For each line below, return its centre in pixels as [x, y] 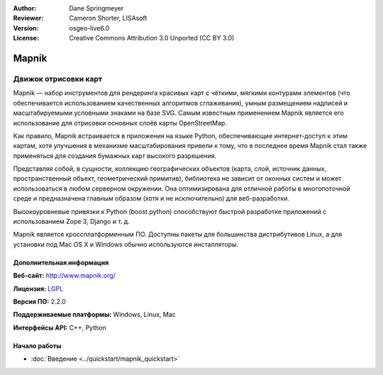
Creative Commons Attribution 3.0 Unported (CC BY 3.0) [152, 38]
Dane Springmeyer [96, 8]
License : [26, 38]
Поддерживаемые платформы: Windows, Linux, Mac [95, 315]
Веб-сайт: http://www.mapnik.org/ [65, 276]
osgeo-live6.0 [89, 28]
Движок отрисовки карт [58, 79]
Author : [25, 8]
